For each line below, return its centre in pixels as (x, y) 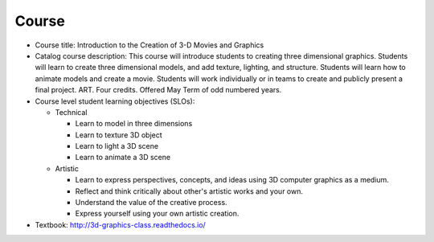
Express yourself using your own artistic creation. (157, 214)
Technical (71, 112)
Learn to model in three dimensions (134, 124)
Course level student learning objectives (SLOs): (115, 101)
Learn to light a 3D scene (117, 146)
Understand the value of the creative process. (151, 203)
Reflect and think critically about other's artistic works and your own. (189, 191)
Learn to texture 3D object (119, 135)
